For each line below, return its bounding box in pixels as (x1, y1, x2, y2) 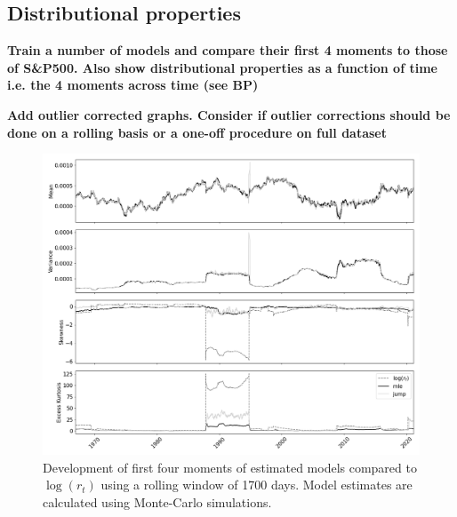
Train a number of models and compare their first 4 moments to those (7, 41, 448, 60)
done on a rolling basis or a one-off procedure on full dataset (7, 123, 387, 141)
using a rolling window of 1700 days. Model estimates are (100, 475, 413, 494)
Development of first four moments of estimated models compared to (43, 457, 417, 476)
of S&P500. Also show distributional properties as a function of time (7, 58, 437, 76)
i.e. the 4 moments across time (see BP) (7, 76, 259, 94)
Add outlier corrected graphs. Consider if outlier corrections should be (7, 105, 451, 123)
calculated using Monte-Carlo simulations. (43, 493, 272, 512)
